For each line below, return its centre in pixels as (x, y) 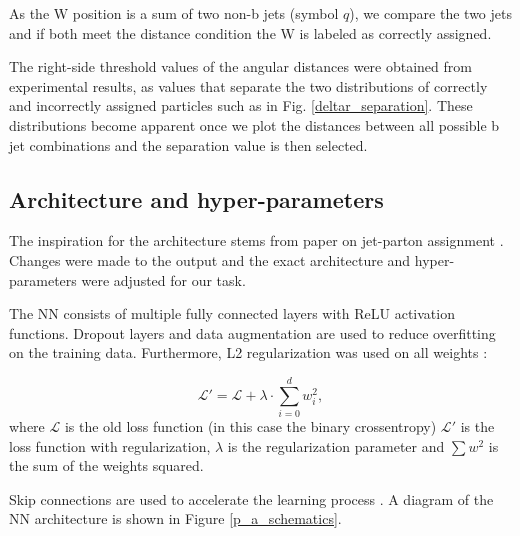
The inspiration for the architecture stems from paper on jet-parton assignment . (256, 240)
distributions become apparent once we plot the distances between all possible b (254, 124)
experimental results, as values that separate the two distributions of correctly (248, 85)
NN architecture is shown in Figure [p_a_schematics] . (175, 518)
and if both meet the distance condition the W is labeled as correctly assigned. (250, 32)
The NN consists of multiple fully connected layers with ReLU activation (232, 313)
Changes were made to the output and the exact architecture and (210, 259)
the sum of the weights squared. (106, 465)
